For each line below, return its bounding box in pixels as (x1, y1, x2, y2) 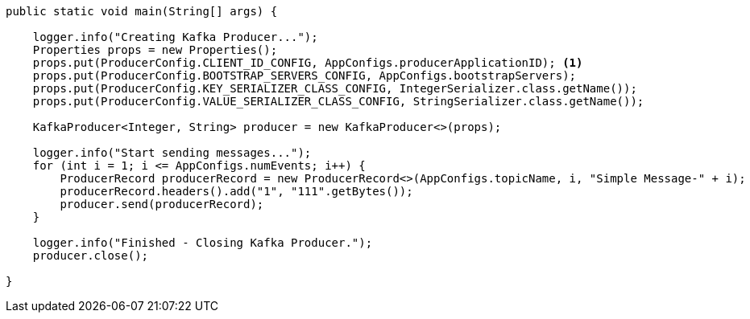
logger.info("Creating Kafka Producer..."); (32, 31, 318, 43)
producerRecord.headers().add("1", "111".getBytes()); (60, 185, 413, 198)
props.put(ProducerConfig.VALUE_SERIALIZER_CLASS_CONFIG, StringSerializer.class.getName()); (32, 95, 644, 108)
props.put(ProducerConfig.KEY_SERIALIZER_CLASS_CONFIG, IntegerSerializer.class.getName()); (32, 82, 637, 95)
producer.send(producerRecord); (60, 198, 264, 211)
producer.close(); (32, 249, 149, 262)
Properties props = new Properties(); (32, 43, 278, 56)
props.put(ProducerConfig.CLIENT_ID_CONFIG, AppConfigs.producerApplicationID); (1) (32, 56, 583, 69)
